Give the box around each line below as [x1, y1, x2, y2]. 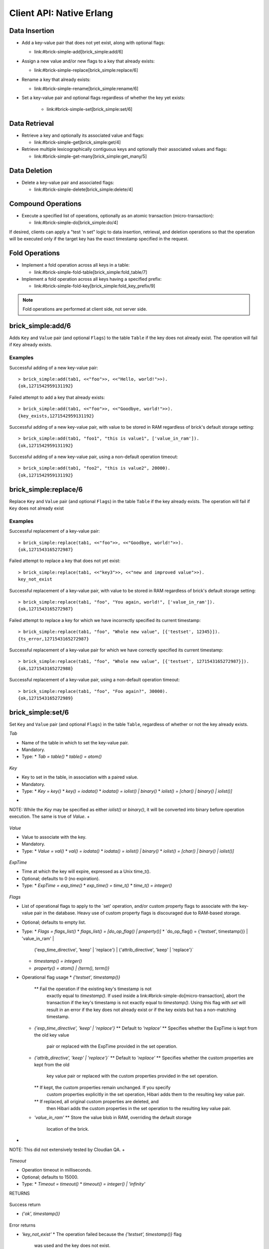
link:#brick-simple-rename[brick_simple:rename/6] [34, 85, 139, 92]
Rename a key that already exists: [21, 76, 91, 82]
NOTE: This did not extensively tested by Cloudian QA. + [9, 1147, 126, 1153]
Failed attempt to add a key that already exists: [9, 394, 105, 400]
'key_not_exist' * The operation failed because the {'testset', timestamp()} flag [21, 1232, 182, 1238]
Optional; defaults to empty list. [21, 919, 86, 925]
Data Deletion [9, 166, 52, 175]
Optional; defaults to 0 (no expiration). [21, 875, 100, 881]
